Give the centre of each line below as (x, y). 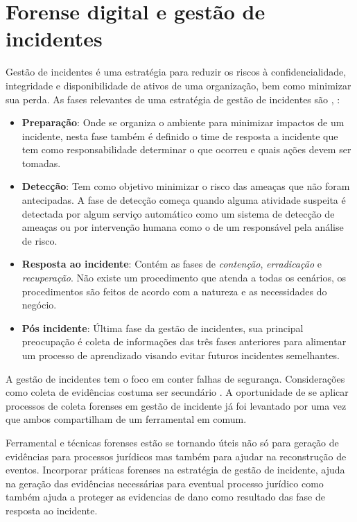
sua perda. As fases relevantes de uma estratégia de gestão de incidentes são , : (173, 99)
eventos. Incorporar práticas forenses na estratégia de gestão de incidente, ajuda (175, 470)
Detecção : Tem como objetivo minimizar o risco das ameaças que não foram (186, 186)
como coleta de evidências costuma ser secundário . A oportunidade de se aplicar (177, 392)
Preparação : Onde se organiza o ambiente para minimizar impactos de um (183, 122)
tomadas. (41, 163)
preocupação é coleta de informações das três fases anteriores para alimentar (184, 341)
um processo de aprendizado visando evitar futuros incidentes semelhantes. (181, 355)
